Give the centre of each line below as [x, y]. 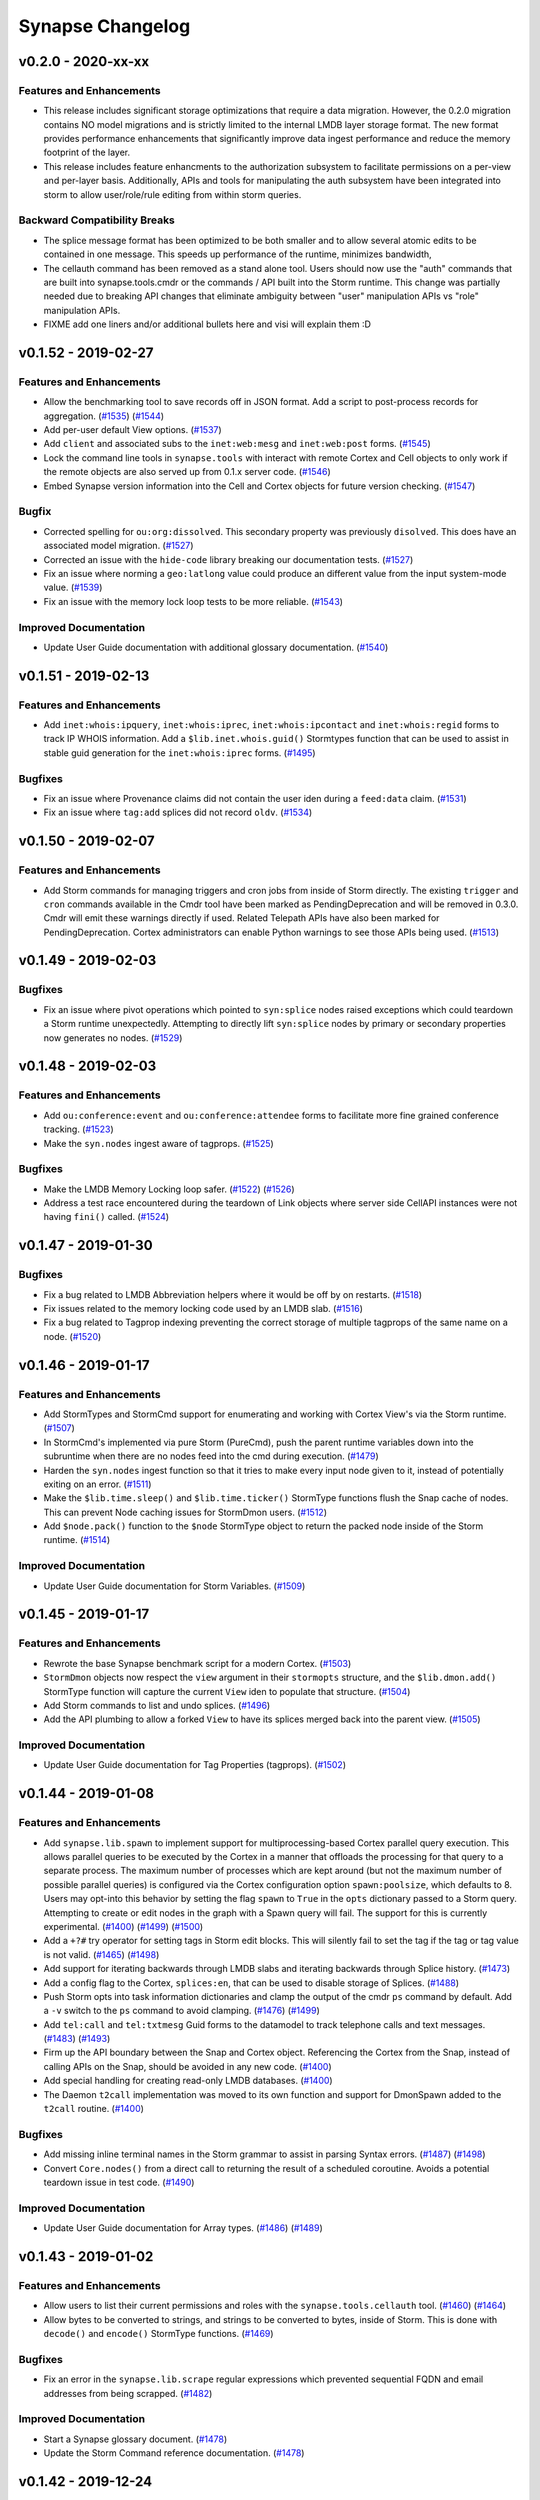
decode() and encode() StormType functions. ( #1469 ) [158, 2334]
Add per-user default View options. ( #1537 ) [132, 430]
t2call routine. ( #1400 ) [94, 2109]
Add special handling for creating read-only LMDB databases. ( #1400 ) [188, 2081]
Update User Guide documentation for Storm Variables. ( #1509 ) [174, 1586]
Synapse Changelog [104, 26]
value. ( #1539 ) [73, 587]
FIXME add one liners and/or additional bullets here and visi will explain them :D [207, 324]
